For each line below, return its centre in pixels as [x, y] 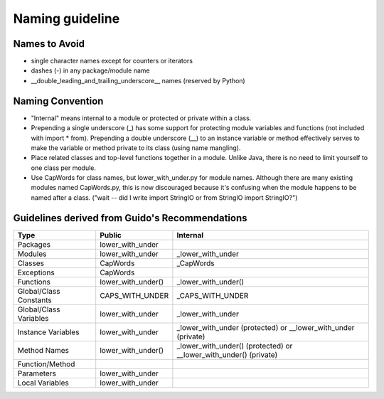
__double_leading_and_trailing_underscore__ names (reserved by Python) [138, 80]
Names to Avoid [49, 44]
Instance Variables [48, 332]
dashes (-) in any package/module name [90, 70]
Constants [35, 300]
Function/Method [46, 364]
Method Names [43, 350]
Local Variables [43, 383]
